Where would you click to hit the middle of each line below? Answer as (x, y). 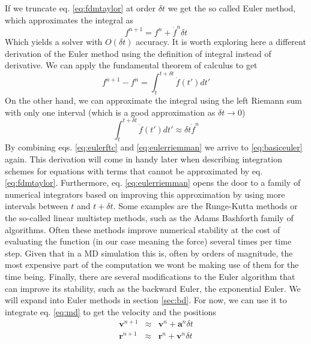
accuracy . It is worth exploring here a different (221, 41)
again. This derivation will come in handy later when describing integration (143, 159)
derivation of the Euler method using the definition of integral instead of (138, 53)
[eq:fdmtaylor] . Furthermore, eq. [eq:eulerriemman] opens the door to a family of (153, 182)
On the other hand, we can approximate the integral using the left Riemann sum (153, 100)
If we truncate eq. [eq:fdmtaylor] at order (80, 8)
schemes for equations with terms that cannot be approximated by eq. (134, 171)
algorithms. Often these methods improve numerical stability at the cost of (143, 229)
